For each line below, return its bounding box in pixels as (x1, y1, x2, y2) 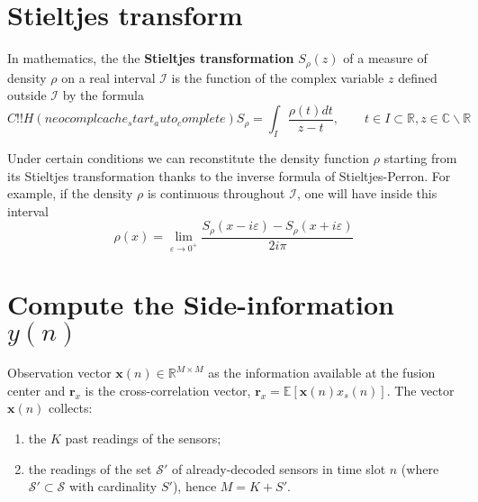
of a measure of (343, 49, 428, 68)
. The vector (386, 380, 455, 399)
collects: (49, 398, 93, 417)
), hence (172, 477, 217, 496)
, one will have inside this (296, 184, 437, 203)
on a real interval (61, 68, 156, 87)
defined (398, 68, 437, 87)
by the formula (62, 86, 144, 105)
